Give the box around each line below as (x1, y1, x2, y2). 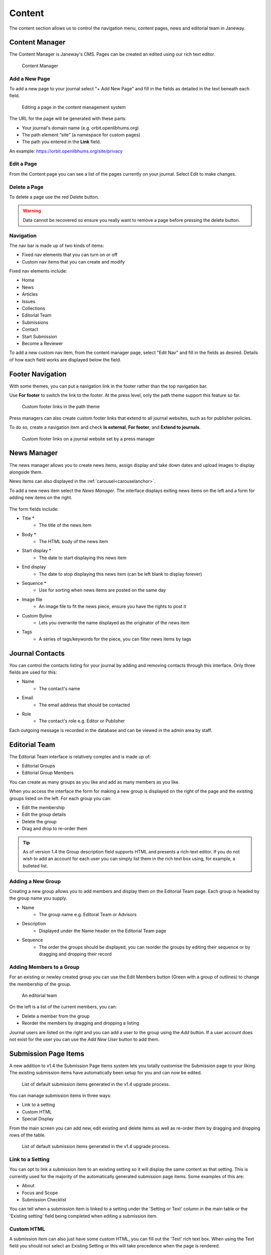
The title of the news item (39, 522, 92, 528)
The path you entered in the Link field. (22, 139, 101, 145)
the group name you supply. (9, 895, 68, 901)
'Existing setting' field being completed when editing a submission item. (9, 1213, 158, 1219)
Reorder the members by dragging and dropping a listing (22, 1020, 140, 1026)
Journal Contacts (9, 649, 65, 658)
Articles (22, 291, 38, 297)
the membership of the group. (9, 981, 71, 987)
